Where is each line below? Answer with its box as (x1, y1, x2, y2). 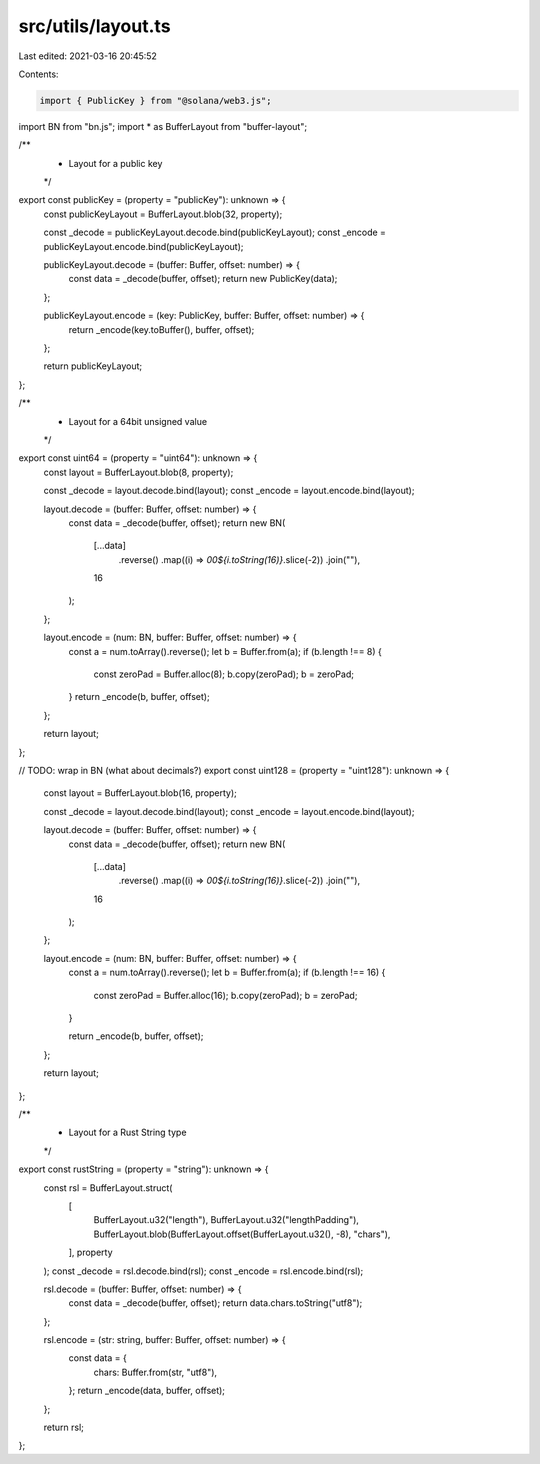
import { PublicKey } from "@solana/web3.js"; (39, 95, 272, 106)
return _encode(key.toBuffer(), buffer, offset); (68, 323, 255, 335)
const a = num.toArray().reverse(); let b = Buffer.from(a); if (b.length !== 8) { (68, 645, 382, 657)
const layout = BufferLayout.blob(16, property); (43, 787, 237, 799)
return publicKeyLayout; (43, 360, 143, 372)
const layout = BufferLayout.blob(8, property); (43, 466, 234, 478)
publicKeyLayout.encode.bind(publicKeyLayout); (43, 240, 244, 252)
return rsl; (43, 1421, 85, 1434)
